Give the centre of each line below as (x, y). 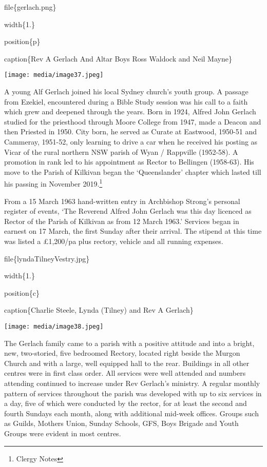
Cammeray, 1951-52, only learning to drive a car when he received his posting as (131, 141)
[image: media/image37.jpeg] (54, 75)
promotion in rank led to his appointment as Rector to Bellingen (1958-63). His (129, 162)
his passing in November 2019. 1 (53, 183)
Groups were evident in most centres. (63, 433)
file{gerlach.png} (30, 7)
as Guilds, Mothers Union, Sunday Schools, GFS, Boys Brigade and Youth (121, 423)
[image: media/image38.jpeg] (54, 326)
